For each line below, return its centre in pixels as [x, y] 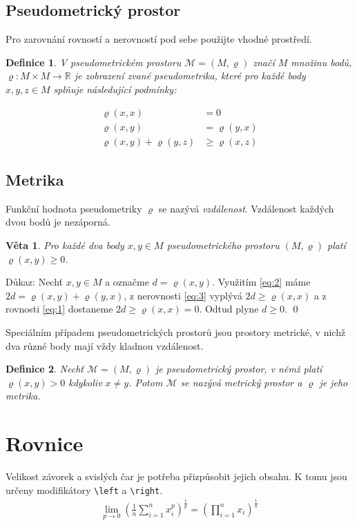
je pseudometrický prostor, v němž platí [239, 369]
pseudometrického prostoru [223, 245]
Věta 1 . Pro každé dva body [65, 245]
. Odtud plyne [229, 309]
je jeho [334, 382]
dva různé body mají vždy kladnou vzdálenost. [105, 345]
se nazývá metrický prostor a [241, 382]
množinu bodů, [321, 62]
